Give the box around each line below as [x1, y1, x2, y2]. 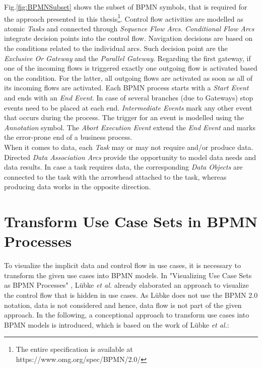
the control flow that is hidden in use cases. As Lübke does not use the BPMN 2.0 [4, 290, 258, 300]
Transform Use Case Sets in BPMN [4, 211, 257, 232]
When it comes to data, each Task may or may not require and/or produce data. [4, 141, 253, 152]
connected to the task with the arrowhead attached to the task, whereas [4, 171, 227, 182]
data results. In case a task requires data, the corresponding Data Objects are [4, 162, 243, 172]
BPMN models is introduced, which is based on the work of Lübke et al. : [4, 319, 229, 330]
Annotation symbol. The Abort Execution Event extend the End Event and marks [4, 122, 255, 132]
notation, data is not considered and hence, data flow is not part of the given [4, 299, 242, 310]
